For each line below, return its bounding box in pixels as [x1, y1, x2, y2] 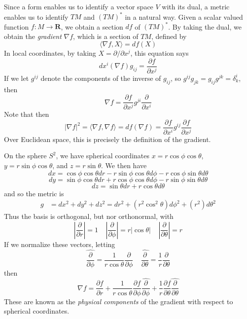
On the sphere [4, 150, 47, 161]
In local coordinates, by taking [4, 48, 96, 58]
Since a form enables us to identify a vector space [4, 1, 153, 11]
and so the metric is [4, 188, 64, 198]
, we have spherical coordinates [56, 150, 150, 161]
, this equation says [130, 48, 189, 58]
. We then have [101, 160, 147, 170]
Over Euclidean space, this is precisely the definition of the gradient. [4, 134, 211, 144]
